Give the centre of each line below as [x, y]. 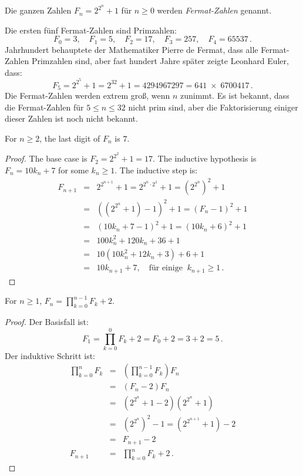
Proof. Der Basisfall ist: [47, 322]
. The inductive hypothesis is [205, 158]
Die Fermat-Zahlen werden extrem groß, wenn [87, 95]
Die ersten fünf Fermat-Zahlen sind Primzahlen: [91, 30]
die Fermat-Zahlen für [44, 107]
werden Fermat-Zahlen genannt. [214, 10]
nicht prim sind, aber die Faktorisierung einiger [213, 107]
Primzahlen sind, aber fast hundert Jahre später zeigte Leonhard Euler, [160, 61]
